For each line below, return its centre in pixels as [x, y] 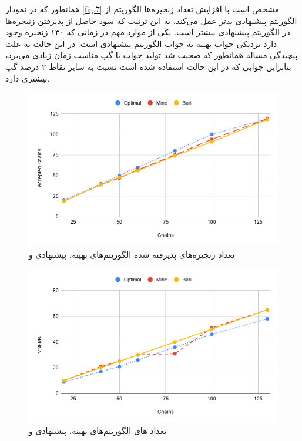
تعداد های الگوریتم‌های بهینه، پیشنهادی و [98, 431]
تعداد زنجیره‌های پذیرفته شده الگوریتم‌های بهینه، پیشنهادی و [132, 254]
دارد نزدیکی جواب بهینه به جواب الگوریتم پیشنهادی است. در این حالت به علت [141, 43]
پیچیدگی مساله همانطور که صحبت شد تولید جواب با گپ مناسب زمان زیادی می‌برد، [152, 55]
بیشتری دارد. [28, 78]
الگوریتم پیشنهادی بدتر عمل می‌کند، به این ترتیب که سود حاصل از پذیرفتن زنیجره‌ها [151, 20]
